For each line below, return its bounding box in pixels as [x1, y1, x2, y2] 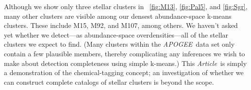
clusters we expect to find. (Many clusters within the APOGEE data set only [4, 39, 235, 49]
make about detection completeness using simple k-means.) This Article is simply [4, 58, 247, 68]
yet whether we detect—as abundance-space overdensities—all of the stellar [4, 29, 229, 39]
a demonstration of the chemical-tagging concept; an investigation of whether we [4, 67, 244, 77]
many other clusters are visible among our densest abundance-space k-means [4, 11, 232, 21]
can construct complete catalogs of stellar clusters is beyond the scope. [4, 77, 214, 87]
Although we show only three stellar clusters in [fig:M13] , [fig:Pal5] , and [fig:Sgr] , [4, 1, 248, 11]
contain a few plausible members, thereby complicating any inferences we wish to [4, 48, 245, 58]
